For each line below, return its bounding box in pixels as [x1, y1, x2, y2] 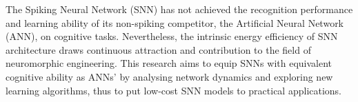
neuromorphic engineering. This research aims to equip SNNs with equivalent [6, 56, 332, 70]
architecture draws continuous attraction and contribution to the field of [6, 42, 311, 57]
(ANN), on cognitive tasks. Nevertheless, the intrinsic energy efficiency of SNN [6, 29, 338, 43]
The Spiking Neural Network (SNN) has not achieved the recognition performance [6, 2, 353, 16]
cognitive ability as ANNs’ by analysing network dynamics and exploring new [6, 69, 333, 83]
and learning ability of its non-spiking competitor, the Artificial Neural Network [6, 15, 344, 30]
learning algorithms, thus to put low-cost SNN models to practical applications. [6, 83, 342, 97]
